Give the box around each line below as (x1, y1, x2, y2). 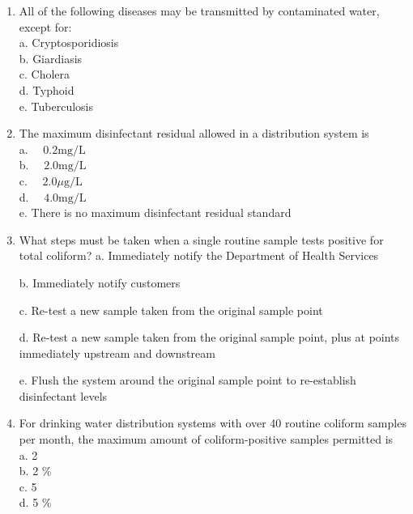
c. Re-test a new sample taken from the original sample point (19, 301, 323, 318)
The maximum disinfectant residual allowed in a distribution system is (19, 125, 369, 142)
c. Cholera (19, 66, 70, 83)
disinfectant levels (19, 387, 108, 404)
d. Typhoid (19, 81, 75, 98)
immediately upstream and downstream (19, 344, 215, 361)
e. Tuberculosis (19, 97, 93, 114)
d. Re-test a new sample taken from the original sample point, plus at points (19, 329, 400, 346)
